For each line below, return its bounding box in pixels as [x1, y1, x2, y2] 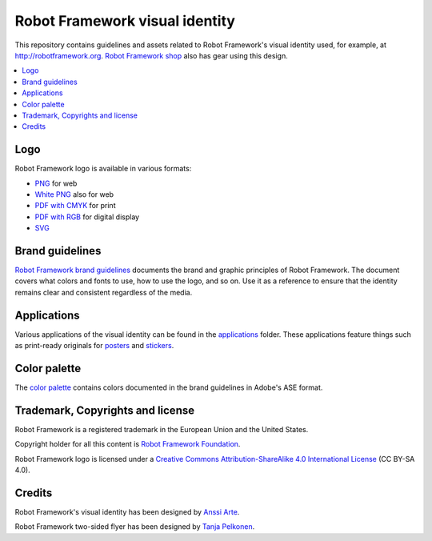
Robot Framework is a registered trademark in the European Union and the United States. [14, 424, 309, 434]
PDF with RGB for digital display [34, 212, 140, 222]
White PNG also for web [34, 189, 114, 199]
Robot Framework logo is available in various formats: [14, 164, 192, 174]
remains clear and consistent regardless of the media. [14, 287, 193, 297]
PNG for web [34, 178, 78, 188]
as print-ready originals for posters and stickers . [14, 341, 174, 351]
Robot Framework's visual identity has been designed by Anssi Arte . [14, 507, 240, 517]
